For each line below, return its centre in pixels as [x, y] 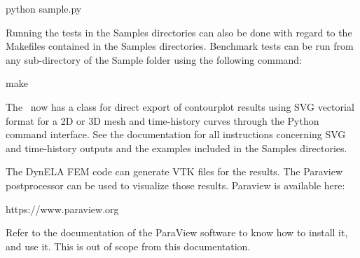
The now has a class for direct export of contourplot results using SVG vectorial [180, 106]
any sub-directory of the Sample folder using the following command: [154, 59]
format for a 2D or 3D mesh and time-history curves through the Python [162, 120]
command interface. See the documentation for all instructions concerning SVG [176, 134]
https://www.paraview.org [62, 209]
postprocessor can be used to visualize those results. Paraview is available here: [175, 185]
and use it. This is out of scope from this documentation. [128, 246]
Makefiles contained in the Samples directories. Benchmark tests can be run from [180, 46]
